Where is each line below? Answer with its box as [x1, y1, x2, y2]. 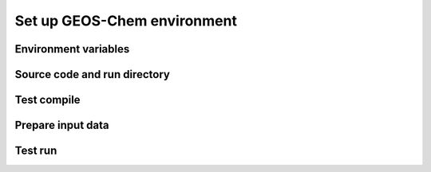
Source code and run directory [14, 68, 171, 81]
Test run [14, 144, 57, 158]
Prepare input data [14, 119, 109, 132]
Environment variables [14, 42, 130, 56]
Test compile [14, 93, 81, 107]
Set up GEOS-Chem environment [14, 12, 237, 29]
